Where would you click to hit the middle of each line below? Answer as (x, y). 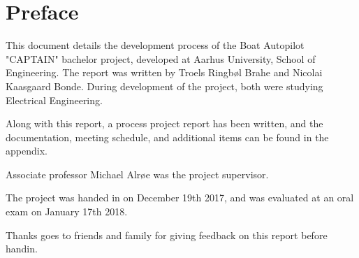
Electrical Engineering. (54, 100)
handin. (22, 249)
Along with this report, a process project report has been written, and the (164, 123)
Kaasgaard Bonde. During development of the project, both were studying (164, 86)
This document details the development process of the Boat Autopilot (155, 45)
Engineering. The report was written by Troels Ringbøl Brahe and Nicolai (164, 72)
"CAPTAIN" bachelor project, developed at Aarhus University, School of (161, 58)
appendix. (27, 151)
